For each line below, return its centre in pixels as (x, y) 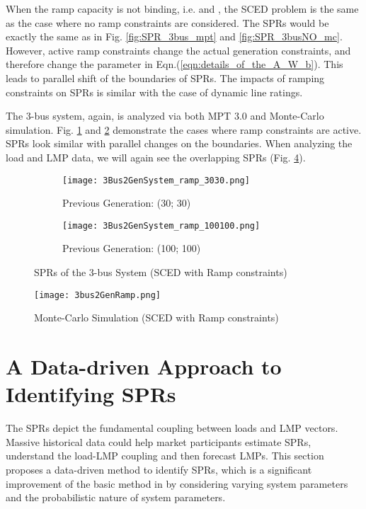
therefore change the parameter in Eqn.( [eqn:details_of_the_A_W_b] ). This (175, 64)
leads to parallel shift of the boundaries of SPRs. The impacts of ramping (165, 78)
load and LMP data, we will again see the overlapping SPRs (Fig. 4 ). (156, 157)
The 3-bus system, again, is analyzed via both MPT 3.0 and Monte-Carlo (165, 116)
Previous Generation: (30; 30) (127, 203)
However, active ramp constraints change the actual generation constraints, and (178, 50)
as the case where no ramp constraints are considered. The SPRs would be (167, 22)
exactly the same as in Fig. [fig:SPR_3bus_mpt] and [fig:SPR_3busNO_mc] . (174, 36)
